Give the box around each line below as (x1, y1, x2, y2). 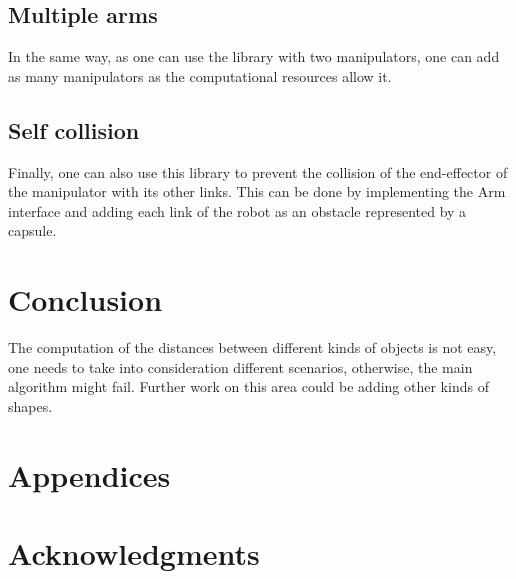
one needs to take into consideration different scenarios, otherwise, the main (8, 356, 473, 377)
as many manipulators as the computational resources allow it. (8, 65, 392, 86)
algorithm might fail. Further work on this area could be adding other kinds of (8, 376, 489, 397)
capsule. (8, 220, 57, 241)
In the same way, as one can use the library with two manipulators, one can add (8, 46, 500, 67)
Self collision (8, 114, 140, 145)
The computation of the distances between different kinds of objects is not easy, (8, 337, 497, 358)
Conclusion (8, 279, 163, 320)
